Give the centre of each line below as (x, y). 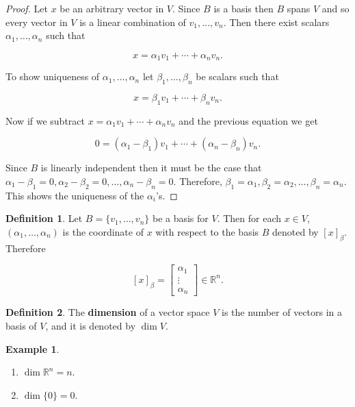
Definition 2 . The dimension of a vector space (108, 312)
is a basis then (244, 8)
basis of (21, 325)
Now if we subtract (45, 120)
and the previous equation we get (248, 120)
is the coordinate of (103, 232)
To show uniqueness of (53, 76)
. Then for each (249, 218)
